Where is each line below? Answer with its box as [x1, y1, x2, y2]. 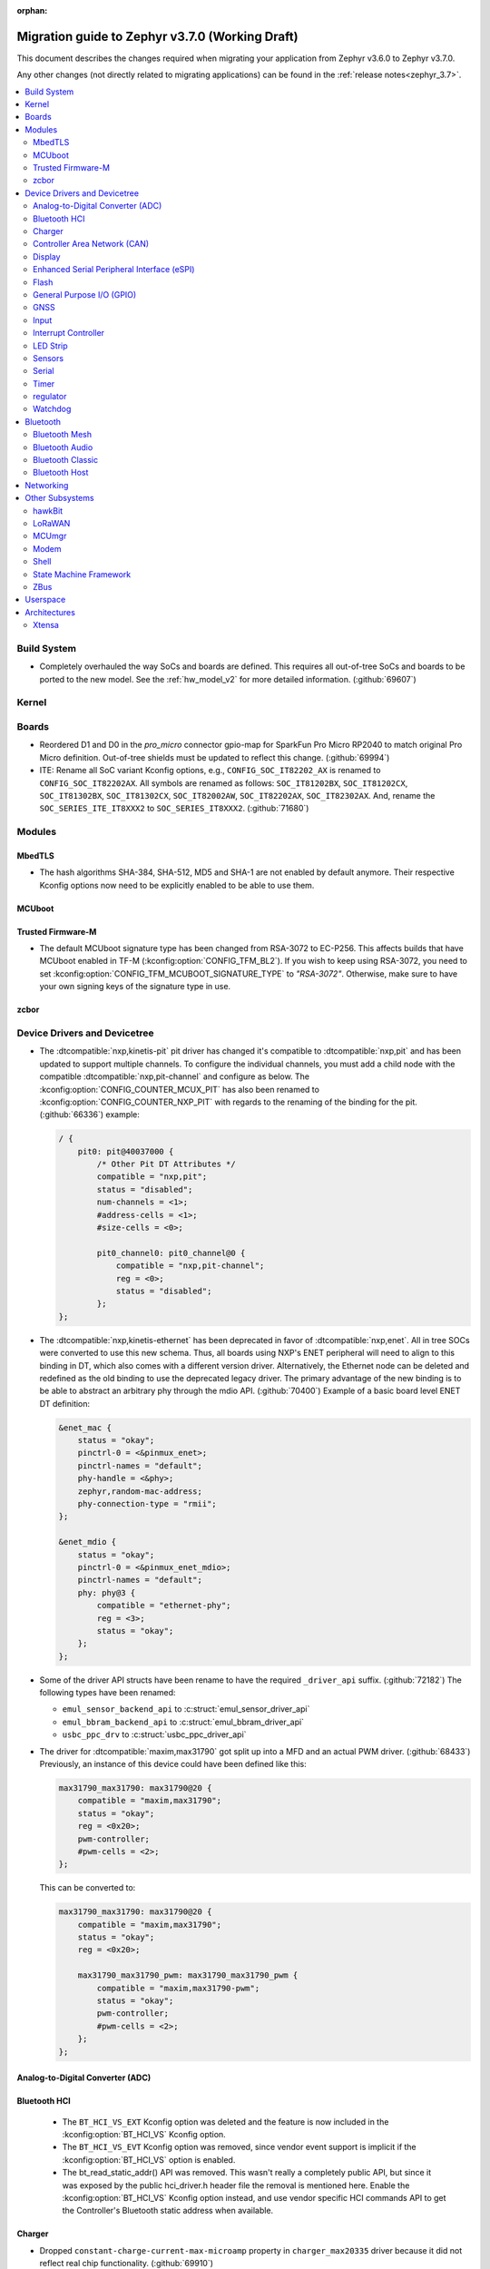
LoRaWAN [33, 517, 71, 528]
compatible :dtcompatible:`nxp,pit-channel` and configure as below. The [39, 1071, 310, 1082]
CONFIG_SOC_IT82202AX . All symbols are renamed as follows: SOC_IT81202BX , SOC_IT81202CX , [39, 777, 408, 789]
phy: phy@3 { [77, 1587, 136, 1597]
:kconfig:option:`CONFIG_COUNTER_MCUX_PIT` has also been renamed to [39, 1084, 319, 1095]
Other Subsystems [24, 493, 94, 504]
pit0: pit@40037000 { [77, 1146, 174, 1156]
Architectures [24, 606, 76, 617]
